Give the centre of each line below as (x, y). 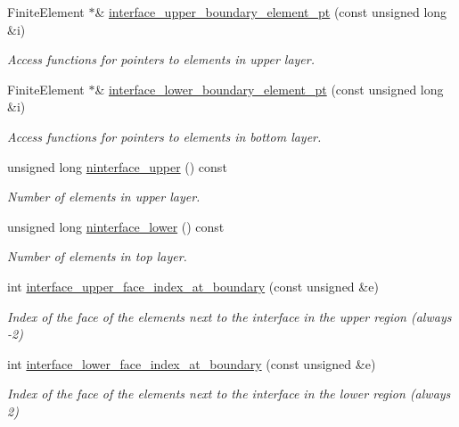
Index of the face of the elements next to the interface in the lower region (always (229, 394)
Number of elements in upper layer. (104, 197)
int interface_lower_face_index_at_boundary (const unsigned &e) (192, 363)
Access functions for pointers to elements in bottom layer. (164, 136)
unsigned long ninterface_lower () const (116, 226)
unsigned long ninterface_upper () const (117, 166)
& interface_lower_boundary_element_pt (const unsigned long (269, 89)
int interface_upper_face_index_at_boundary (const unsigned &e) (193, 286)
